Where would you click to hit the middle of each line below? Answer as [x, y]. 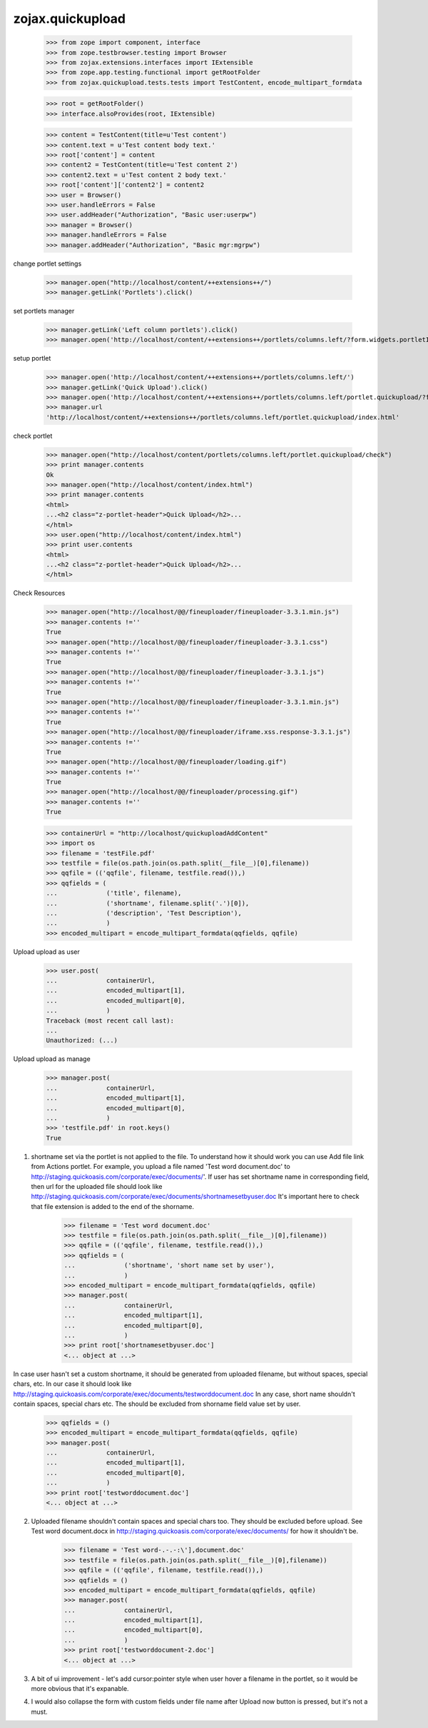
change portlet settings [47, 263]
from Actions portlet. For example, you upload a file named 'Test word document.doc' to [160, 1167]
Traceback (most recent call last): [110, 1020]
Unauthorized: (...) [82, 1040]
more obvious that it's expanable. [80, 1689]
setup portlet [32, 358]
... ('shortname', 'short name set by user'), [169, 1265]
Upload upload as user [46, 951]
